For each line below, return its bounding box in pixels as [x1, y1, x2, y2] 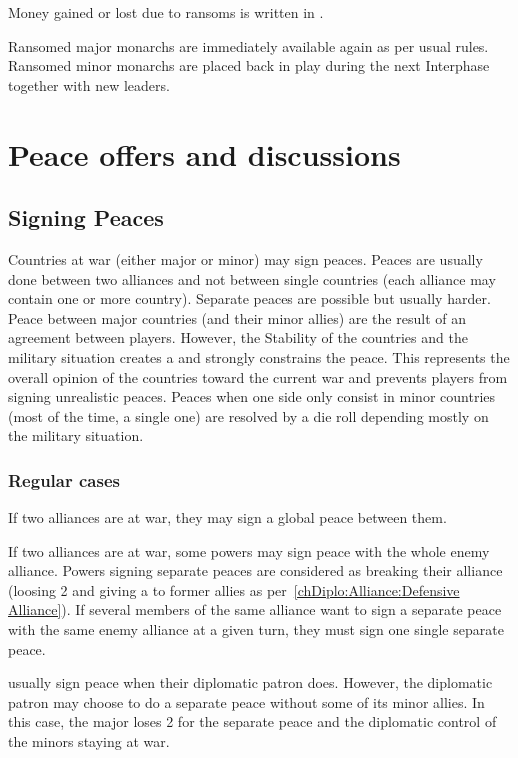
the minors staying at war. [8, 731, 170, 752]
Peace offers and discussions [8, 133, 401, 174]
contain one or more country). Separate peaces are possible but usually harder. [8, 288, 491, 309]
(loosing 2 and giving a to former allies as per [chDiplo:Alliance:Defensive [8, 579, 460, 600]
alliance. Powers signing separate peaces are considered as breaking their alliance [8, 560, 503, 581]
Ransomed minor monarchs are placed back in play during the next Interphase [8, 55, 490, 76]
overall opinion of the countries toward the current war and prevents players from [8, 366, 508, 387]
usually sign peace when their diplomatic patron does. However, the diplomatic [8, 672, 493, 693]
